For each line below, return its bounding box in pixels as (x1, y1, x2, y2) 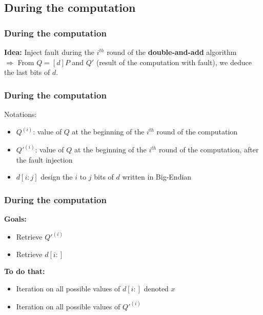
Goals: (4, 213, 27, 224)
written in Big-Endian (122, 171, 192, 182)
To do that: (4, 266, 45, 277)
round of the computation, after (158, 144, 259, 155)
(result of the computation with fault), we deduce (96, 56, 252, 67)
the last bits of (4, 67, 50, 77)
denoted (144, 283, 169, 293)
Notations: (4, 109, 37, 119)
